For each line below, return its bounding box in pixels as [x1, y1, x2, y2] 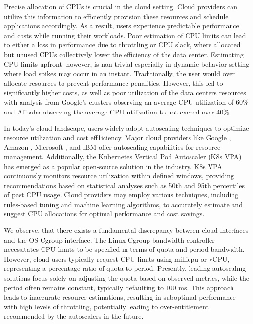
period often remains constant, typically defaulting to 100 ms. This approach [4, 282, 234, 292]
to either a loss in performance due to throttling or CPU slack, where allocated [4, 39, 241, 50]
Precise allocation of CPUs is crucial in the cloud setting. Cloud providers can [4, 1, 238, 11]
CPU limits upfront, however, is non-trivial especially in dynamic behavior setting [4, 58, 250, 69]
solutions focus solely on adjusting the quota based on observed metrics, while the [4, 273, 249, 283]
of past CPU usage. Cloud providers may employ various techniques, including [4, 190, 239, 200]
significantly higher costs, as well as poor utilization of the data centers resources [4, 87, 246, 97]
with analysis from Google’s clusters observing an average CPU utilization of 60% [4, 96, 249, 107]
